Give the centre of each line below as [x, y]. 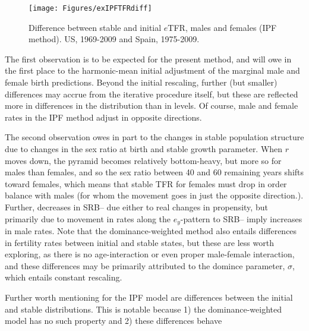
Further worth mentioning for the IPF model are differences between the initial [149, 297]
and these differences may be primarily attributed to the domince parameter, [145, 265]
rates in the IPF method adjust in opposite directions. [103, 117]
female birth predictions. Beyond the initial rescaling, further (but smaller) [141, 82]
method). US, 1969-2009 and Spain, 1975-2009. [114, 39]
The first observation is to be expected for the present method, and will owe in [148, 59]
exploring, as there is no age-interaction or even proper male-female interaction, [150, 254]
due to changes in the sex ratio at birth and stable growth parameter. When [144, 149]
